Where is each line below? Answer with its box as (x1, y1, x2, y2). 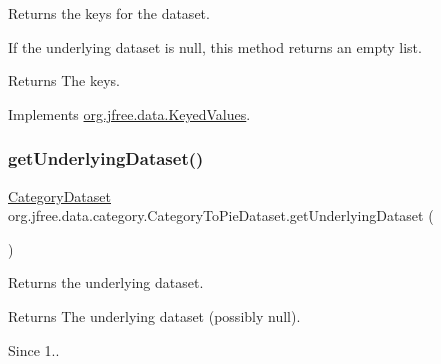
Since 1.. (8, 339, 60, 360)
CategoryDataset (8, 185, 111, 206)
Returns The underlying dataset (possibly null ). (8, 305, 301, 326)
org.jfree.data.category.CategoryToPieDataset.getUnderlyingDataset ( (8, 205, 434, 226)
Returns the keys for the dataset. (8, 3, 210, 23)
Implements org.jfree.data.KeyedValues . (8, 103, 251, 124)
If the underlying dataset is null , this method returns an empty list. (8, 36, 422, 57)
